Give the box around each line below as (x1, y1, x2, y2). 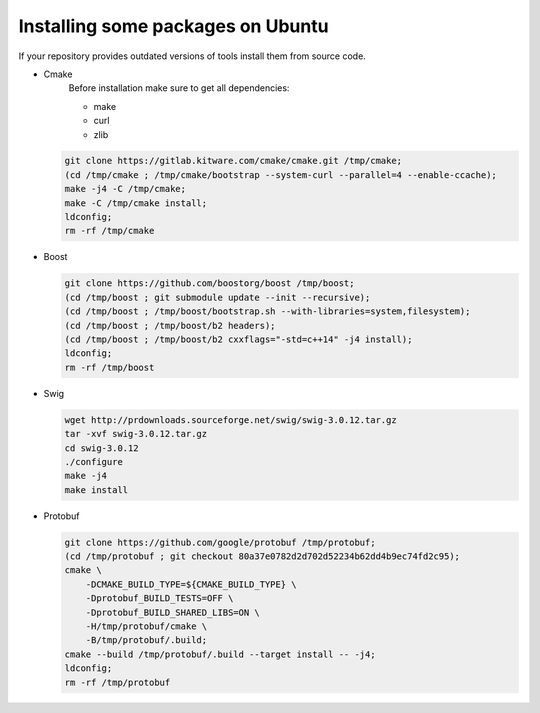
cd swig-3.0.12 (64, 442, 139, 454)
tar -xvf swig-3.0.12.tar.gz (64, 428, 208, 440)
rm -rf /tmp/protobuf (64, 676, 171, 688)
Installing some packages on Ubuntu (18, 15, 329, 37)
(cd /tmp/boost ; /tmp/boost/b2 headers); (64, 320, 276, 331)
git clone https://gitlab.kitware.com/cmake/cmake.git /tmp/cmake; (64, 155, 403, 167)
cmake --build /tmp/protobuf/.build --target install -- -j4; (64, 648, 376, 660)
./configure (64, 456, 124, 467)
